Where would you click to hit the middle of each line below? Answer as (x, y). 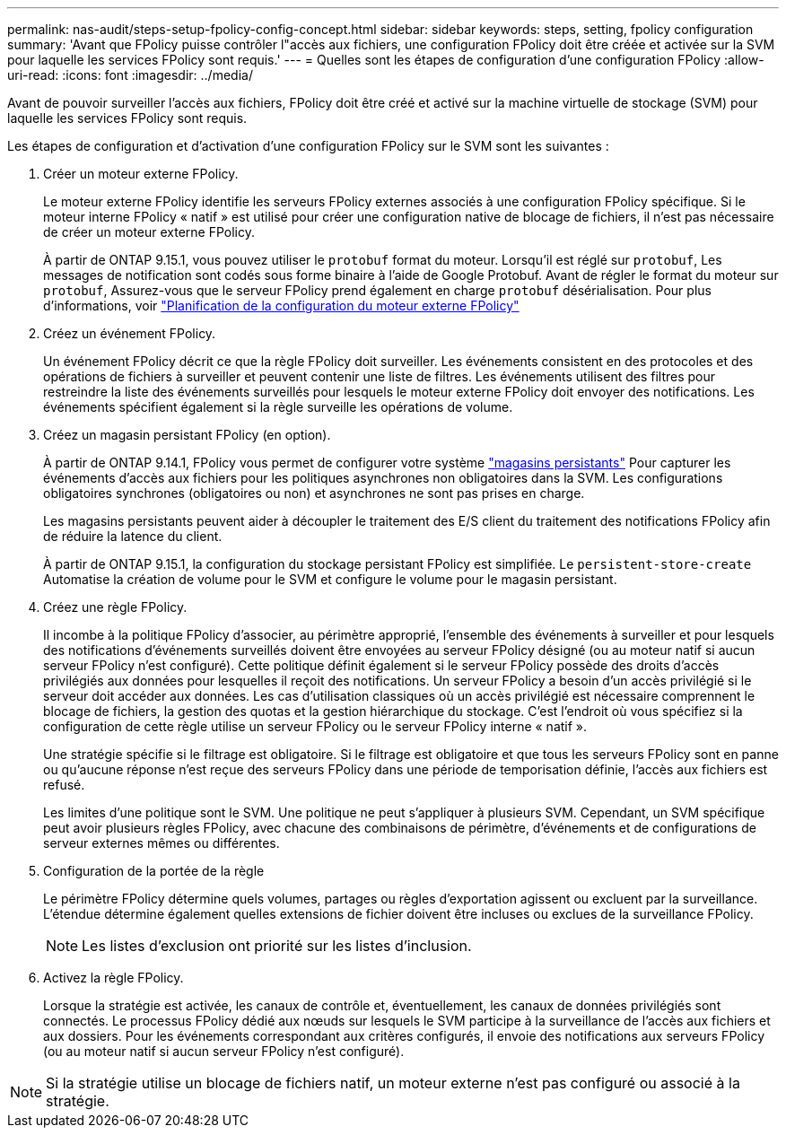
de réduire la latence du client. (133, 536)
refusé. (64, 785)
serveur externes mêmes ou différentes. (162, 843)
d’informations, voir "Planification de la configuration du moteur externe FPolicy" (281, 306)
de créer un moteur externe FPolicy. (149, 232)
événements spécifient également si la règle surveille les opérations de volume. (278, 407)
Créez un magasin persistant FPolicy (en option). (187, 435)
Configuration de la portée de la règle (154, 871)
